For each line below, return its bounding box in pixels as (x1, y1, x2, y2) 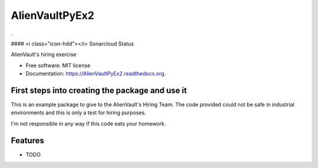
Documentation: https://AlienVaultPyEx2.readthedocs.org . (25, 70, 166, 77)
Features (11, 136, 44, 146)
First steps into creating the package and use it (11, 85, 187, 95)
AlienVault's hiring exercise (11, 51, 77, 58)
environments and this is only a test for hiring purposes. (11, 109, 147, 116)
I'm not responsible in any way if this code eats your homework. (11, 120, 166, 127)
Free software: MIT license (25, 62, 91, 69)
